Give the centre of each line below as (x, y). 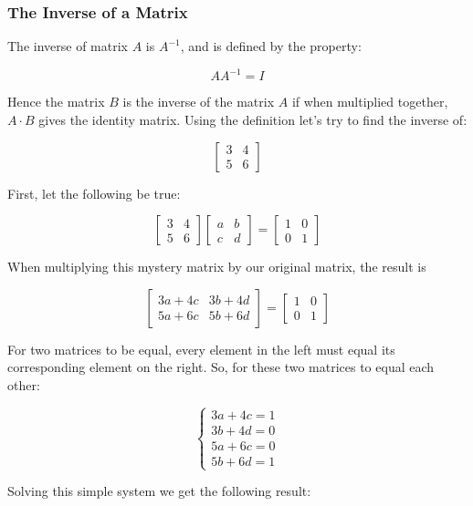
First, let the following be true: (94, 193)
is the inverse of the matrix (199, 102)
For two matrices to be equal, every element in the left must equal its (201, 349)
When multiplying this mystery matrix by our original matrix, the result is (217, 267)
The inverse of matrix (68, 46)
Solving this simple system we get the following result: (159, 491)
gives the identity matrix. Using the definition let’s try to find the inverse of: (253, 119)
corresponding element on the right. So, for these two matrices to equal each (221, 367)
